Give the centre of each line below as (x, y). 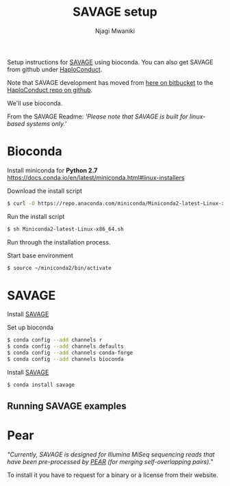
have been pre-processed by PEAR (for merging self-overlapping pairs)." (110, 462)
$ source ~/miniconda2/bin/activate (59, 268)
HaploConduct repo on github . (50, 90)
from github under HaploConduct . (55, 69)
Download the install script (44, 191)
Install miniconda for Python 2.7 (52, 170)
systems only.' (47, 123)
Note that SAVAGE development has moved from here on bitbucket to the (110, 82)
